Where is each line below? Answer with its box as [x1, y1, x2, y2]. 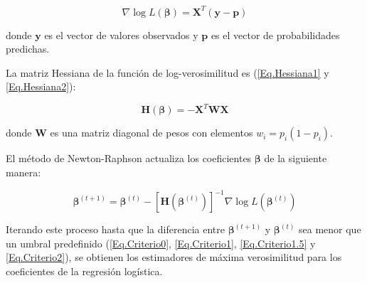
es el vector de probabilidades [211, 27, 340, 42]
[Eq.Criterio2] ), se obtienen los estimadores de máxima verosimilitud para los [6, 250, 342, 265]
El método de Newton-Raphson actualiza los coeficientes [6, 151, 252, 166]
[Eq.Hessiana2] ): [6, 79, 76, 94]
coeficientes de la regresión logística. [6, 263, 163, 278]
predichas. [6, 41, 50, 56]
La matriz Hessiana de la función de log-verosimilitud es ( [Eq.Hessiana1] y [6, 65, 329, 80]
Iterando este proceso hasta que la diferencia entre [6, 222, 225, 237]
